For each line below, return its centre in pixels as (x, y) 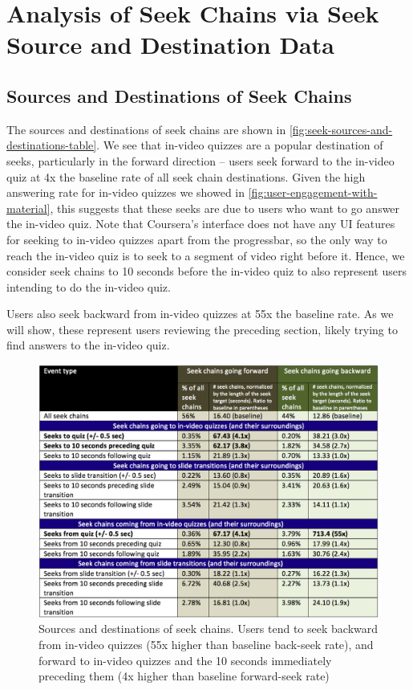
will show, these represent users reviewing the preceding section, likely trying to (202, 329)
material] (28, 208)
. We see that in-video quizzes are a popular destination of (240, 145)
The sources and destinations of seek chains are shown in (146, 129)
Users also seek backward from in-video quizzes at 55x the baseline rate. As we (200, 314)
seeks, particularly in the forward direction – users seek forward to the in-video (200, 160)
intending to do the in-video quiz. (89, 286)
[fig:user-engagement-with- (313, 192)
